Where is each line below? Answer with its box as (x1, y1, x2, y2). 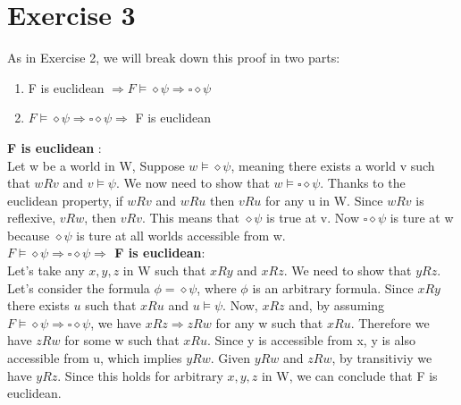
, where (197, 278, 237, 297)
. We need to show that (283, 261, 412, 280)
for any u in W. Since (265, 190, 383, 209)
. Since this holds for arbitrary (57, 366, 223, 384)
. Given (210, 349, 251, 367)
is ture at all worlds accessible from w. (76, 225, 286, 244)
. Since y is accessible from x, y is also (206, 331, 415, 350)
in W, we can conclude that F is (261, 366, 438, 384)
